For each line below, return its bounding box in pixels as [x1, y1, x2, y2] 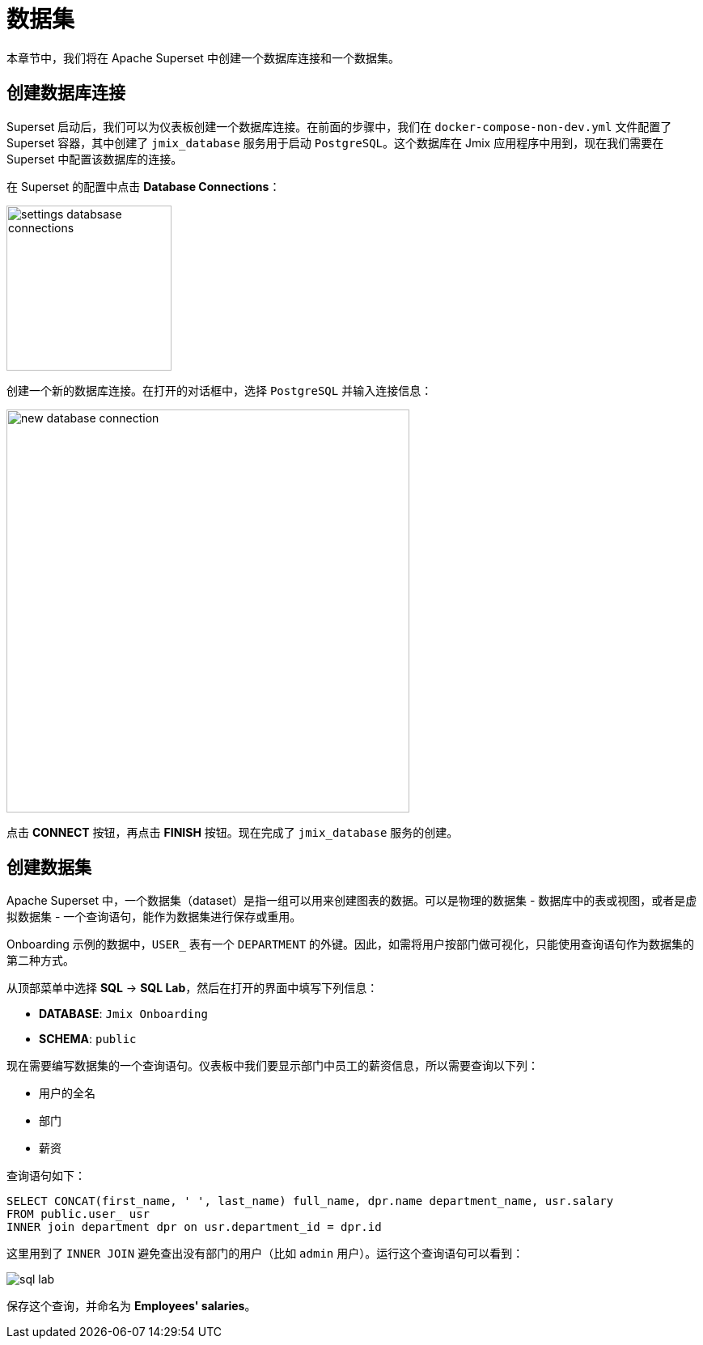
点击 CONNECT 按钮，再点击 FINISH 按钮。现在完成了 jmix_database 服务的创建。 [6, 825, 459, 839]
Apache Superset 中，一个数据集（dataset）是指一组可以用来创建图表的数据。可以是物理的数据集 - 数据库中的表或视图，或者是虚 [6, 893, 697, 908]
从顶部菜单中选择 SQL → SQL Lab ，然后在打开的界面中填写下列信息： [6, 981, 379, 995]
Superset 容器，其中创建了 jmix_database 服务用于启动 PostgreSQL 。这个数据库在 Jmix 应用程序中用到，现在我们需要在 [6, 135, 664, 150]
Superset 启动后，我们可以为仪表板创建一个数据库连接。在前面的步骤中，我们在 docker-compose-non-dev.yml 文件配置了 [6, 119, 672, 134]
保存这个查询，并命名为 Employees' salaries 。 [6, 1299, 256, 1313]
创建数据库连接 [6, 83, 125, 104]
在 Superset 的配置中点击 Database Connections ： [6, 179, 281, 193]
